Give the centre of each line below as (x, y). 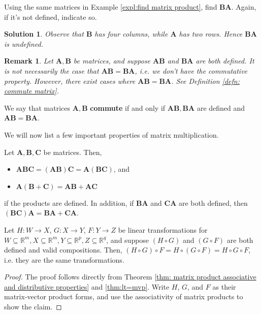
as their (224, 286)
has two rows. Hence (211, 34)
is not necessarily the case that (52, 70)
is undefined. (24, 43)
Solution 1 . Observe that (44, 34)
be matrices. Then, (73, 152)
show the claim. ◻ (33, 307)
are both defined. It (225, 61)
